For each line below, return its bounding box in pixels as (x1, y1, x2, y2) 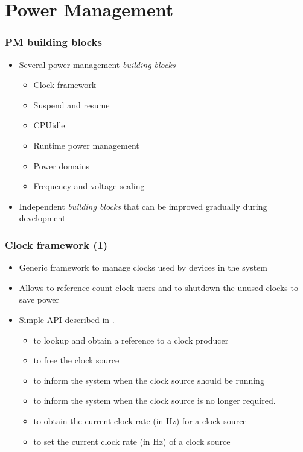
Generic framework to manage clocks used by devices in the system (19, 261, 267, 274)
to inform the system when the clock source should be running (33, 374, 264, 386)
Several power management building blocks (19, 58, 176, 71)
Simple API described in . (19, 313, 115, 325)
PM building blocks (5, 34, 102, 49)
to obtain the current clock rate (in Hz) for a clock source (33, 414, 247, 427)
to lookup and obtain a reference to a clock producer (33, 333, 229, 346)
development (19, 212, 66, 224)
